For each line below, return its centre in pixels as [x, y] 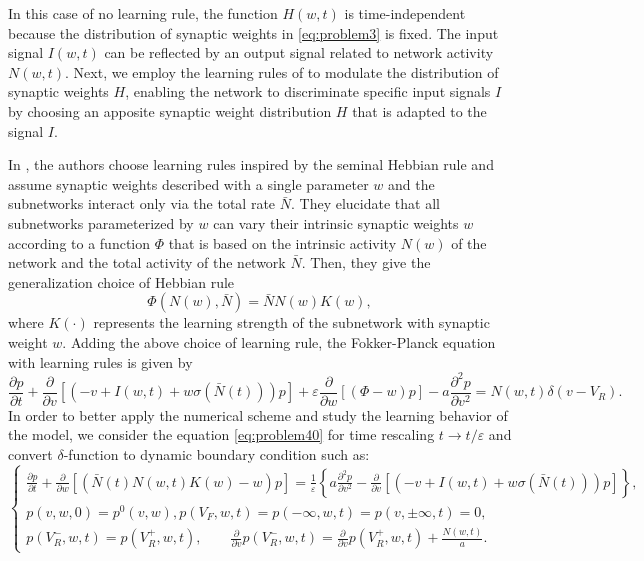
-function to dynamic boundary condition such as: [216, 453]
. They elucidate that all [365, 203]
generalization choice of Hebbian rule [121, 281]
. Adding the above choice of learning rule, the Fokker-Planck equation [279, 341]
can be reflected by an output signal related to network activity [299, 52]
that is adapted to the [419, 110]
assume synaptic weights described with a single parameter [188, 183]
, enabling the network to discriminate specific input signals [308, 91]
